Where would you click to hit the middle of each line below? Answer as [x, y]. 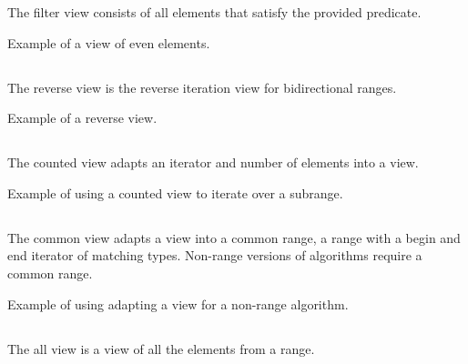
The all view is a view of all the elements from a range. [161, 348]
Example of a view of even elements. [109, 42]
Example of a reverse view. [82, 118]
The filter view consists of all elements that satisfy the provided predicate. [214, 12]
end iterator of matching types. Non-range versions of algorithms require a [215, 255]
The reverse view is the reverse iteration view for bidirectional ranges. [202, 87]
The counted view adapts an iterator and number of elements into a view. [213, 162]
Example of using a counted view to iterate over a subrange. [175, 192]
